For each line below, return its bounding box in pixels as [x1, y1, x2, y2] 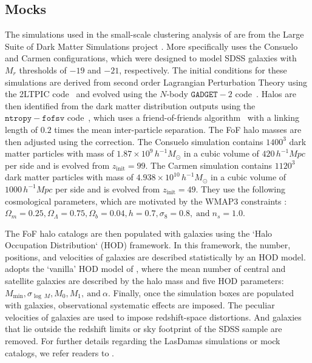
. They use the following [195, 182, 286, 195]
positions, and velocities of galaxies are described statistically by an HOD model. [5, 250, 306, 263]
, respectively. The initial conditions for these [119, 63, 287, 76]
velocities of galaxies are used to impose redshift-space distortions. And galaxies [5, 310, 302, 323]
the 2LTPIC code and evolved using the [5, 87, 157, 100]
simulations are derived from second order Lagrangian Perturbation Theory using [5, 75, 308, 88]
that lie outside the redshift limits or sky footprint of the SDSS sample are [5, 322, 282, 335]
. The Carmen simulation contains [145, 158, 273, 171]
